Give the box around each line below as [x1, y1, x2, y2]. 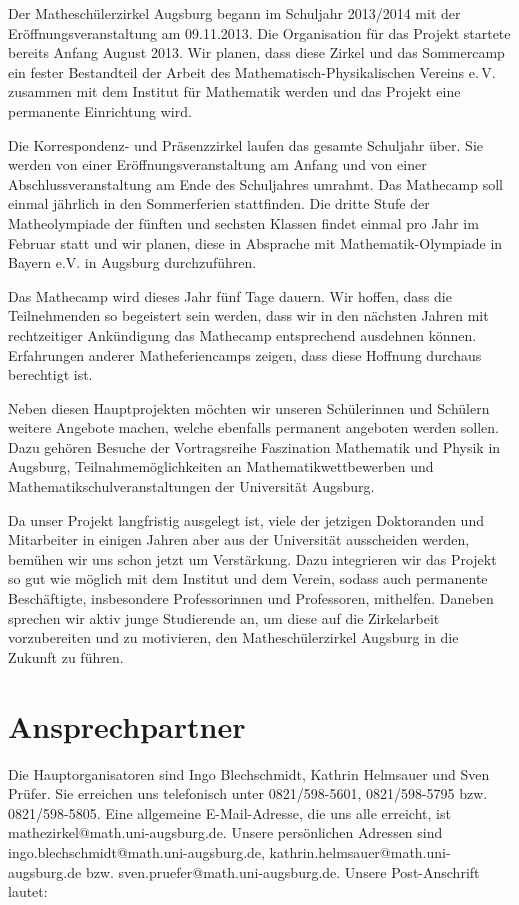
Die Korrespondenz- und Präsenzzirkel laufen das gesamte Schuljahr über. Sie [8, 134, 484, 155]
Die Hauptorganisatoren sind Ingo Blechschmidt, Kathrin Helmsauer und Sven [8, 763, 490, 784]
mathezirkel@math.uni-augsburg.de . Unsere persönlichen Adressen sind [8, 822, 443, 843]
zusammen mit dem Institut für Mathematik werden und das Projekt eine [8, 81, 461, 102]
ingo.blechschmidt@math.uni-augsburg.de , [8, 841, 265, 862]
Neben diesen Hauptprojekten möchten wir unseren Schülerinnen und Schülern [8, 397, 490, 418]
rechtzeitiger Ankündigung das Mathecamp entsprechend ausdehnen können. [8, 324, 477, 345]
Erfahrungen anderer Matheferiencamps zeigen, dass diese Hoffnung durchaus [8, 344, 482, 365]
